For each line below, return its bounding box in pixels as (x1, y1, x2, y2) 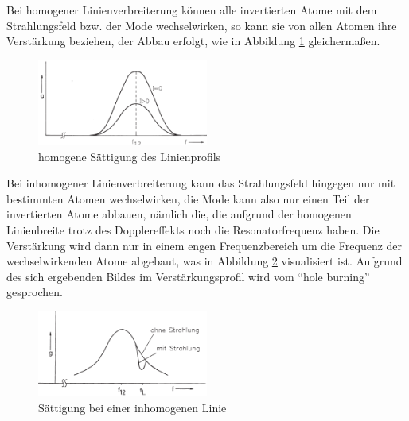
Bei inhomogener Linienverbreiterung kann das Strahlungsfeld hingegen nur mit (6, 175, 395, 191)
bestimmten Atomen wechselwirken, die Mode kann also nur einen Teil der (6, 190, 370, 207)
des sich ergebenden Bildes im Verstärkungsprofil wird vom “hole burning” (6, 268, 370, 284)
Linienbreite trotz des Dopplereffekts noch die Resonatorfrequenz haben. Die (6, 222, 380, 238)
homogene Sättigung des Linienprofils (38, 148, 221, 164)
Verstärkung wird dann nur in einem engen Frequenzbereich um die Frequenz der (6, 237, 403, 253)
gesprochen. (6, 284, 63, 300)
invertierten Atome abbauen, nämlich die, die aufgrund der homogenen (6, 206, 352, 222)
